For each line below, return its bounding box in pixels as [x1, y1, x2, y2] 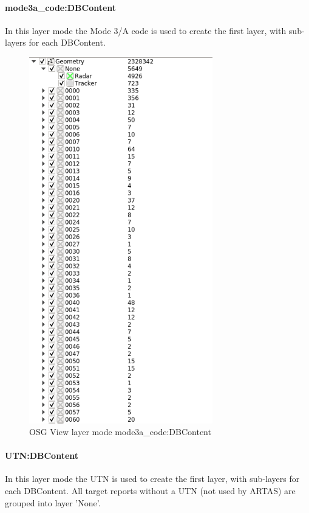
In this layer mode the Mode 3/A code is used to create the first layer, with [5, 24, 287, 37]
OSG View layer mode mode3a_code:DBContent [29, 425, 211, 438]
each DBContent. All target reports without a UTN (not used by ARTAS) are [5, 484, 296, 497]
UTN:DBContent [5, 449, 79, 462]
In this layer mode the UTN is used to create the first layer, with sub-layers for [5, 472, 300, 485]
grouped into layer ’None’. [5, 496, 101, 509]
